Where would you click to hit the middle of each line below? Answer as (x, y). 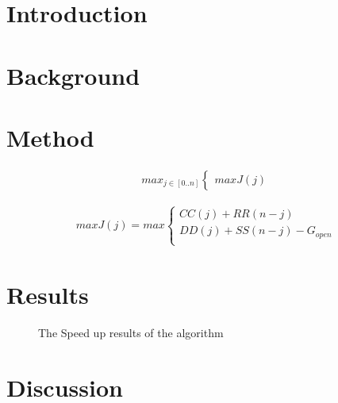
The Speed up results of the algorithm (131, 333)
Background (73, 75)
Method (50, 137)
